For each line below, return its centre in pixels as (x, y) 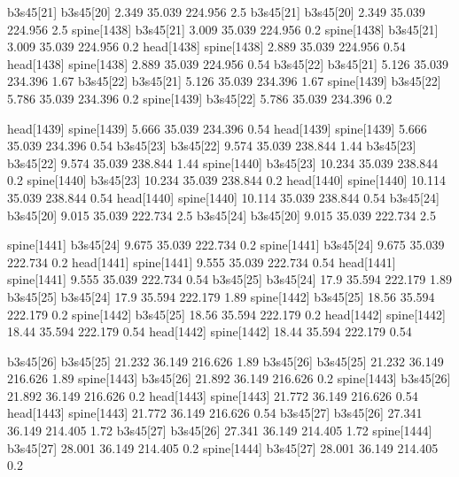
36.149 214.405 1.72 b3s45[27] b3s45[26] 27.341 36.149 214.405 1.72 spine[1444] (220, 431)
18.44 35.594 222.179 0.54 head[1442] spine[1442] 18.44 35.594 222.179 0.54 (210, 331)
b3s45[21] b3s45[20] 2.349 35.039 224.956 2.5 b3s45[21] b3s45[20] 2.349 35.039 (216, 12)
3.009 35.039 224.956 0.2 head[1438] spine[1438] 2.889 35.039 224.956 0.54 (206, 46)
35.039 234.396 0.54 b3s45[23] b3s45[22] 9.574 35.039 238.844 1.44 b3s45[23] (212, 146)
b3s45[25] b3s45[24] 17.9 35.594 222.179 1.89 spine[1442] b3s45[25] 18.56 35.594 (221, 296)
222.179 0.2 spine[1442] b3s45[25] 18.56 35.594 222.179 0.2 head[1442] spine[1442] (226, 314)
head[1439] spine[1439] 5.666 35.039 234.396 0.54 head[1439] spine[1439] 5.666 (217, 128)
